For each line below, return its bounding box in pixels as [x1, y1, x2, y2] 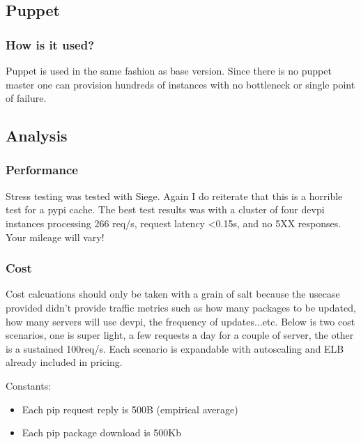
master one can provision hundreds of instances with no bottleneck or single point [6, 77, 355, 91]
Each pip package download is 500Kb [22, 425, 181, 440]
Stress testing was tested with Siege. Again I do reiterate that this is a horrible [6, 188, 343, 203]
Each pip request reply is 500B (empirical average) [22, 401, 238, 416]
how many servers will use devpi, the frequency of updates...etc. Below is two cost [6, 314, 355, 328]
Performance [6, 161, 78, 178]
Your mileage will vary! [6, 229, 105, 244]
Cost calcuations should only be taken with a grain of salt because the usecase [6, 286, 340, 301]
